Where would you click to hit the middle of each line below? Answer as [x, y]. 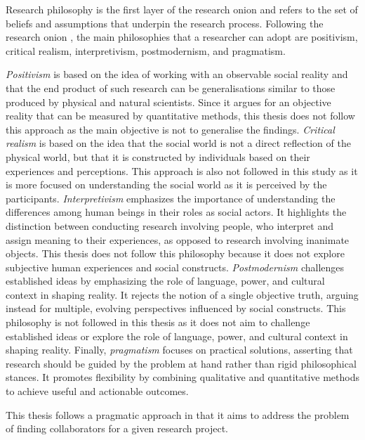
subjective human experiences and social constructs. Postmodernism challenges [175, 267]
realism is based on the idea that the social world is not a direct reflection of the [178, 143]
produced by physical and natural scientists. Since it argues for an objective [168, 102]
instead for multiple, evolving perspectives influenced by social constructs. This [176, 308]
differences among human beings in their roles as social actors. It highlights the [176, 212]
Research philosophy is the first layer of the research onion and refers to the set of [182, 9]
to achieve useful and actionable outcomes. [97, 391]
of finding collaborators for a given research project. [117, 428]
